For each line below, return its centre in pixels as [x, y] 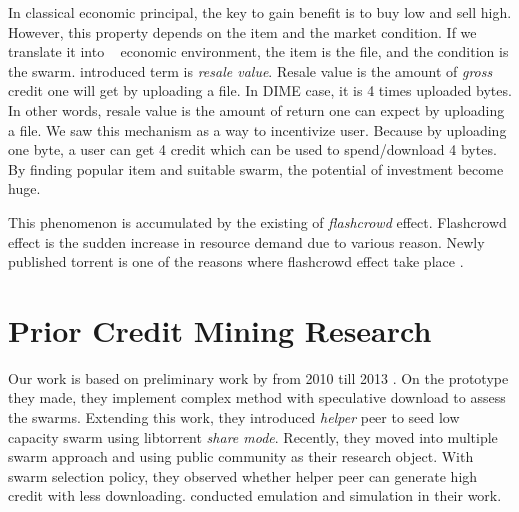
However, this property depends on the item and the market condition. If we [242, 31]
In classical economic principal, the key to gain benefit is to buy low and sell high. [260, 12]
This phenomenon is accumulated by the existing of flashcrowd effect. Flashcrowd [257, 221]
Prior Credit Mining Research [220, 329]
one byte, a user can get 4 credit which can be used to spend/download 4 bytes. [252, 149]
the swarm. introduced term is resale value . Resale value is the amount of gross [250, 70]
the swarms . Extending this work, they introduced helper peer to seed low [234, 417]
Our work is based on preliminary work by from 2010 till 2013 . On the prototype [258, 377]
